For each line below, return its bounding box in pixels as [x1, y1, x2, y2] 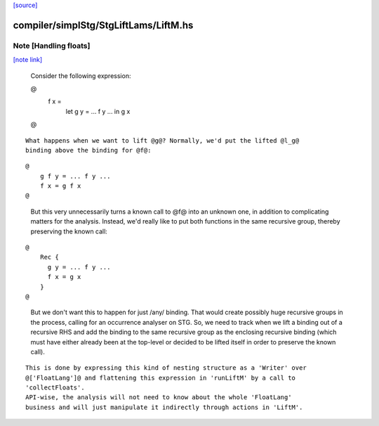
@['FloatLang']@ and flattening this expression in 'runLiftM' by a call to [25, 373, 296, 382]
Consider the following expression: [30, 71, 131, 80]
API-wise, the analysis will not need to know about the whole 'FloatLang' [25, 394, 292, 401]
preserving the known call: [30, 227, 108, 235]
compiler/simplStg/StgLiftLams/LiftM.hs [13, 19, 194, 31]
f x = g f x [39, 182, 81, 190]
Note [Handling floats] [13, 41, 91, 51]
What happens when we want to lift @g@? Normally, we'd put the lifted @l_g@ [25, 136, 300, 144]
